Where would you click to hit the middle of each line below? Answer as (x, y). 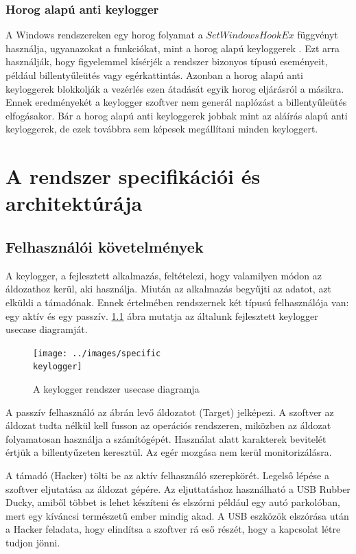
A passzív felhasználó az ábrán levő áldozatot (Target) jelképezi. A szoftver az (170, 412)
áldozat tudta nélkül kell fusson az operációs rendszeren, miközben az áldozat (168, 425)
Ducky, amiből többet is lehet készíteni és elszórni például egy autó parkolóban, (173, 502)
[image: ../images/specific (97, 353)
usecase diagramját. (47, 329)
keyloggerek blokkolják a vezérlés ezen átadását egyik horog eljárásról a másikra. (175, 88)
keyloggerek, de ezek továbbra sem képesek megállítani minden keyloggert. (162, 129)
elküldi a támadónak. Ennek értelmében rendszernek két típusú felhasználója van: (177, 302)
